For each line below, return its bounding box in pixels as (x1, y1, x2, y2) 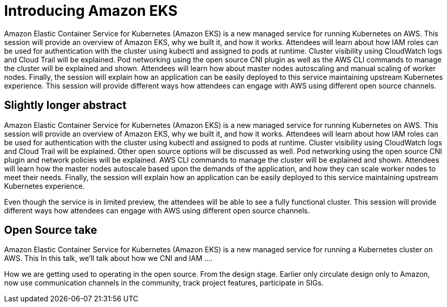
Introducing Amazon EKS (4, 2, 177, 19)
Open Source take (4, 224, 97, 237)
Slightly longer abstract (4, 99, 127, 112)
